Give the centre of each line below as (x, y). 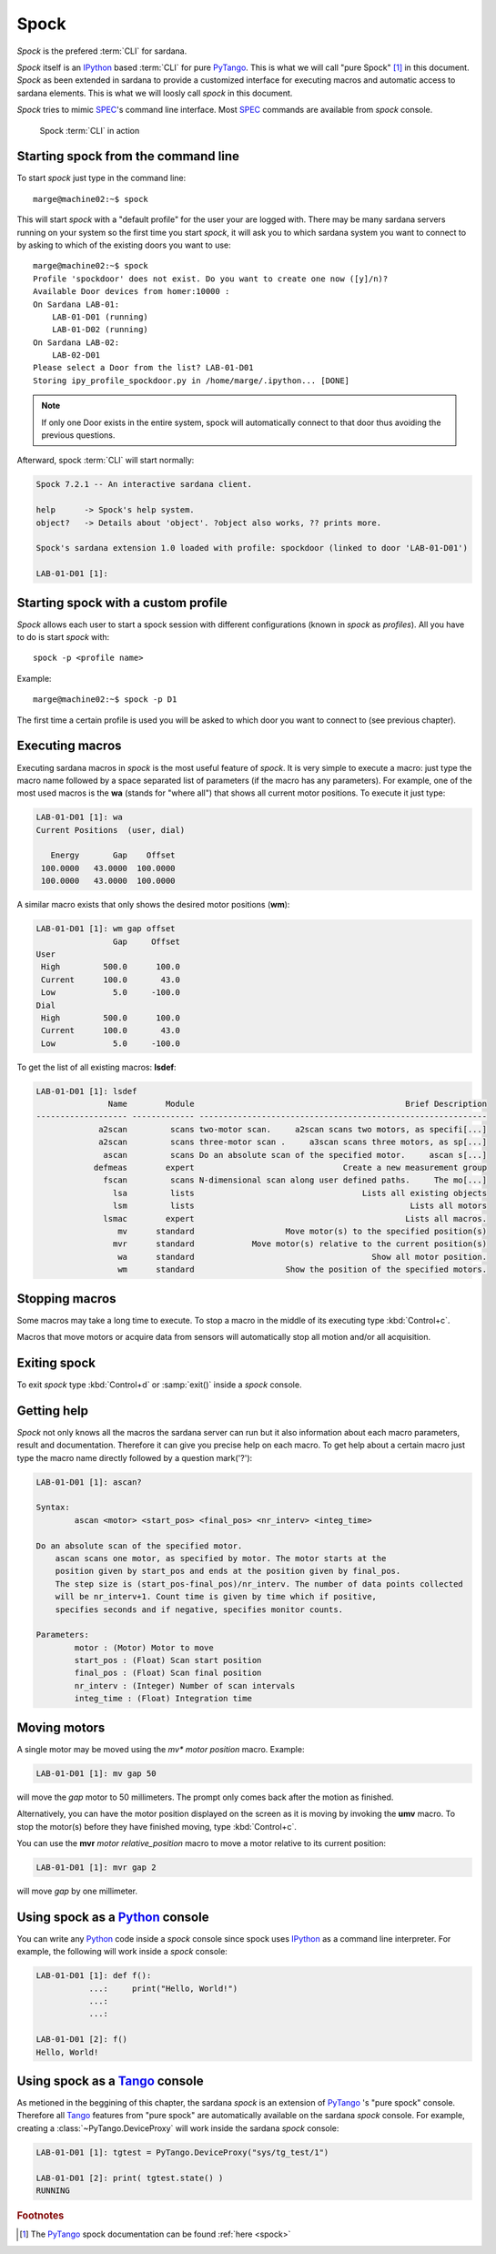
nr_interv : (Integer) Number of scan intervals (185, 1685)
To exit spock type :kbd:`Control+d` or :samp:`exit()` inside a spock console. (159, 1385)
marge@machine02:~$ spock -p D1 (105, 700)
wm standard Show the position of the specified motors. (302, 1269)
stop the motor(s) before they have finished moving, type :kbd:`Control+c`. (157, 1826)
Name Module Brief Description (297, 1104)
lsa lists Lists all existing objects (299, 1193)
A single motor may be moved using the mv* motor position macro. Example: (161, 1749)
